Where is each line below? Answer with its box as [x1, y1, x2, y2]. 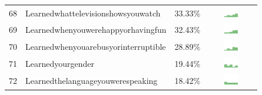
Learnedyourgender [25, 57, 94, 69]
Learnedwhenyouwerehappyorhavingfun [25, 23, 167, 36]
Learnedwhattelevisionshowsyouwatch [25, 6, 161, 19]
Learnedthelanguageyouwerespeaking [25, 74, 158, 86]
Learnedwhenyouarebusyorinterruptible [25, 40, 166, 53]
